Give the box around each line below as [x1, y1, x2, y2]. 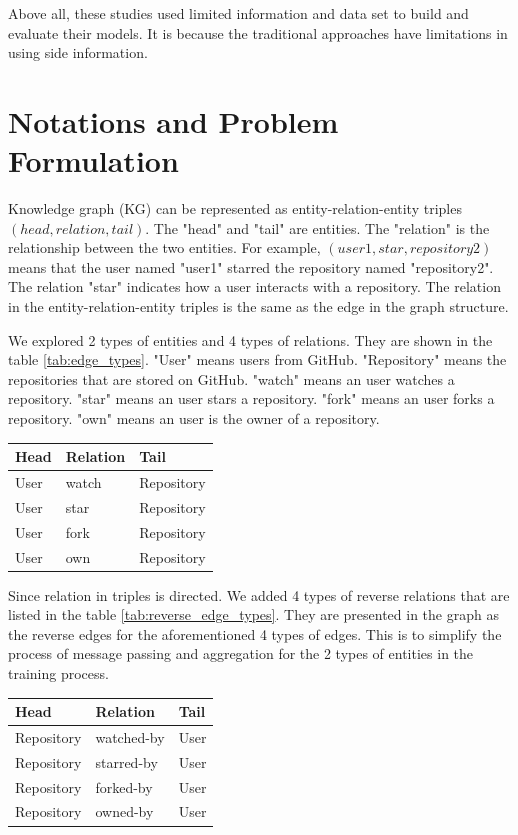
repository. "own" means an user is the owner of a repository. [8, 408, 380, 429]
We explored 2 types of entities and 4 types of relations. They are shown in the [8, 329, 493, 350]
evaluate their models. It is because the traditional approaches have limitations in [8, 22, 508, 43]
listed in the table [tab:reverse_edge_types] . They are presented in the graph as [8, 604, 499, 625]
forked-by [95, 776, 153, 797]
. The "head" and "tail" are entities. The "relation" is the [145, 217, 490, 238]
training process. [8, 662, 109, 683]
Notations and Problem [8, 100, 339, 141]
